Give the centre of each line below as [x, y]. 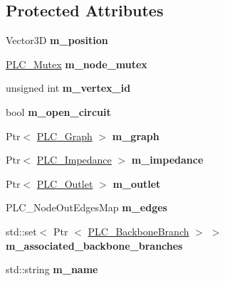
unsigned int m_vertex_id [68, 88]
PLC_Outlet [65, 183]
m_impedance [167, 160]
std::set [21, 231]
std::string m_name [52, 269]
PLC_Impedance [74, 160]
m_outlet [137, 183]
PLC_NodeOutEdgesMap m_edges [87, 207]
